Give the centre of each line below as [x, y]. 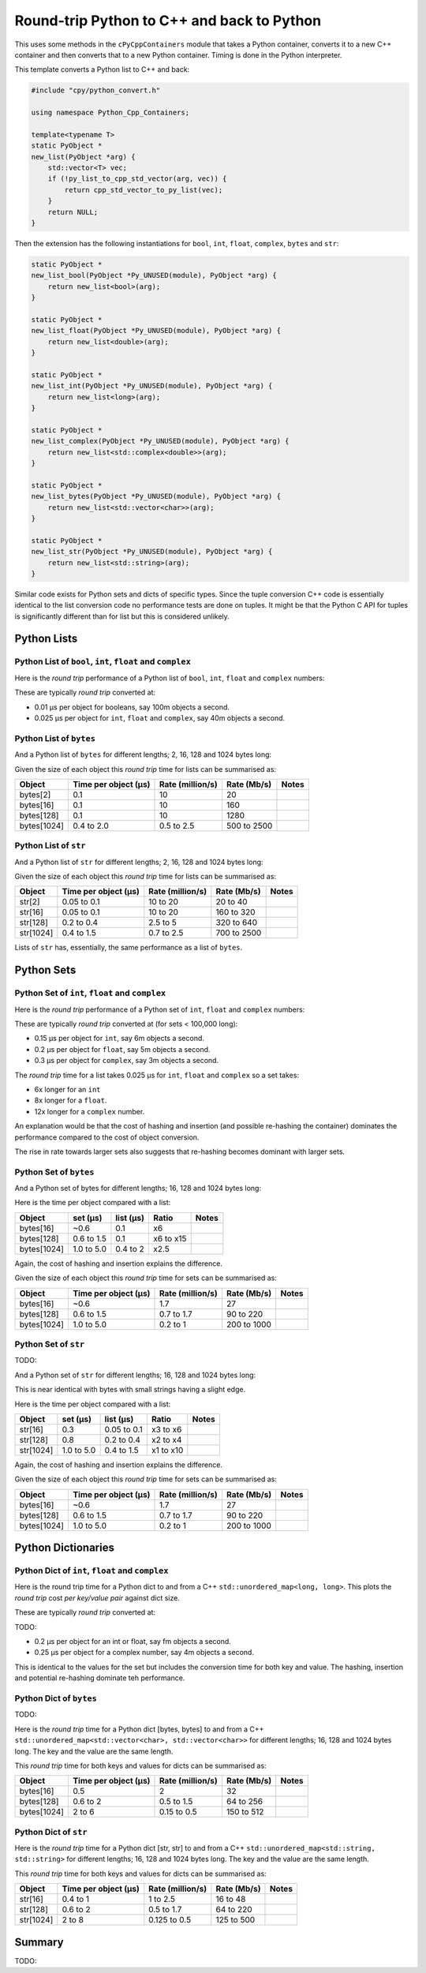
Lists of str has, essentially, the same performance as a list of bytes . [129, 948]
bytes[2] [35, 795]
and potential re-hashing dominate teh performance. [100, 1678]
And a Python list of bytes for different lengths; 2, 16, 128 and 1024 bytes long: [143, 754]
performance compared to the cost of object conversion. [107, 1137]
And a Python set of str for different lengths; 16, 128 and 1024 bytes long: [135, 1375]
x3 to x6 [166, 1429]
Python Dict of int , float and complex [92, 1571]
